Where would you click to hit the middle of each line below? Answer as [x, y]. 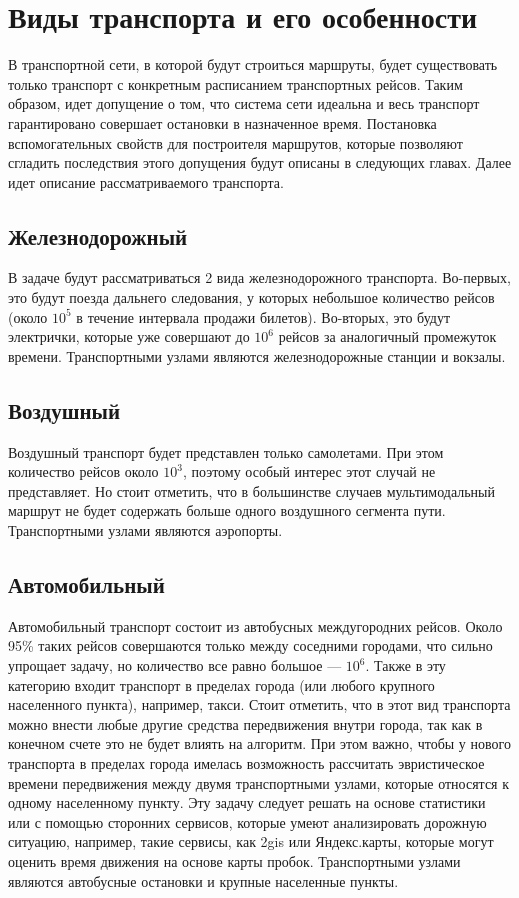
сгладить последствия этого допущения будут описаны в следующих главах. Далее [260, 162]
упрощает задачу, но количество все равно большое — [175, 665]
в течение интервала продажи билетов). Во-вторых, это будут [263, 316]
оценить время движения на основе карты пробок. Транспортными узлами [234, 860]
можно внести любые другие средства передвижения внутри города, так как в [245, 723]
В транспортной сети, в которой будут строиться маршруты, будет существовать [253, 64]
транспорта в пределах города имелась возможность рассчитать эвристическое [246, 762]
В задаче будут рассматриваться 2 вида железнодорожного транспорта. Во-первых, [259, 277]
